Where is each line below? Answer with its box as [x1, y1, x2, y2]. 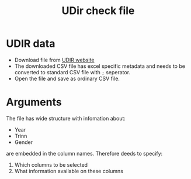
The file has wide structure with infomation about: [6, 115, 126, 122]
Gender [14, 139, 33, 146]
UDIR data [6, 37, 55, 50]
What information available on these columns [14, 167, 124, 174]
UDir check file [61, 4, 135, 18]
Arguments [6, 95, 62, 109]
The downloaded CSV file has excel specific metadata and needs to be [14, 63, 186, 70]
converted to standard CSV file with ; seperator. [14, 68, 130, 75]
